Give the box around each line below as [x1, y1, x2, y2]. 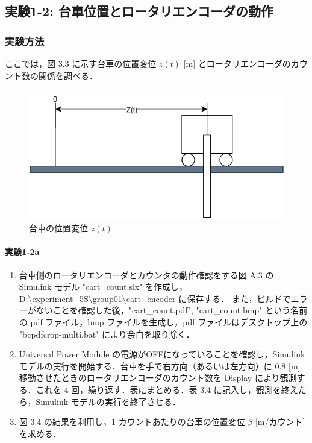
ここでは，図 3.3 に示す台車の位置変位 [5, 57, 157, 69]
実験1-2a [5, 245, 40, 258]
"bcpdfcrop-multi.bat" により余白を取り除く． [19, 327, 195, 340]
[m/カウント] [255, 415, 305, 428]
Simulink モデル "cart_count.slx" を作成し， [19, 280, 188, 293]
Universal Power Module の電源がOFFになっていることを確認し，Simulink [19, 348, 305, 360]
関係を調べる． [38, 69, 98, 81]
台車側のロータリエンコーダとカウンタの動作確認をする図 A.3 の [19, 268, 274, 281]
